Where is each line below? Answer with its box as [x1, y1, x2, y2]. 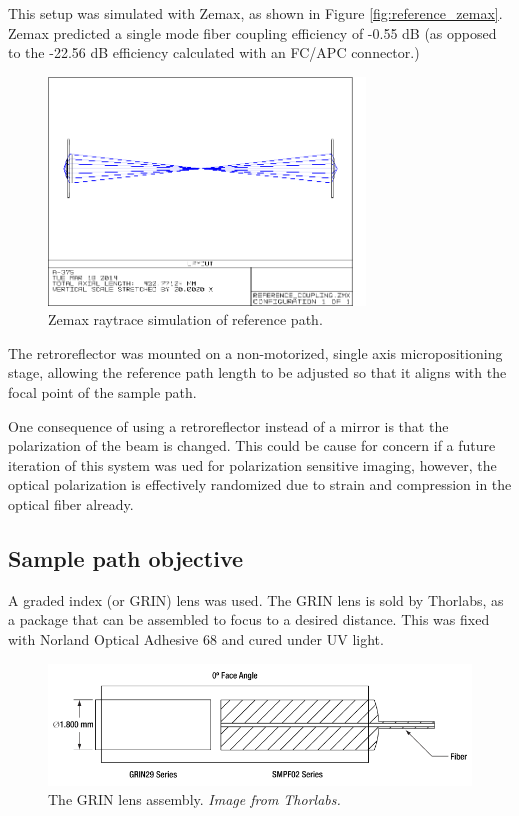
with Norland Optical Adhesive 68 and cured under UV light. [8, 629, 384, 649]
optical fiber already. [8, 494, 134, 515]
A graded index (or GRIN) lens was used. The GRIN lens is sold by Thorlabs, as [8, 589, 504, 610]
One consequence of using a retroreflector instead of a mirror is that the [8, 415, 449, 436]
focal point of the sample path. [8, 382, 197, 403]
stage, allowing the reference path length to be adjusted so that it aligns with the [8, 362, 507, 383]
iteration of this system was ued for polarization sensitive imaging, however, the [8, 454, 497, 475]
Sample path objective [8, 543, 244, 573]
